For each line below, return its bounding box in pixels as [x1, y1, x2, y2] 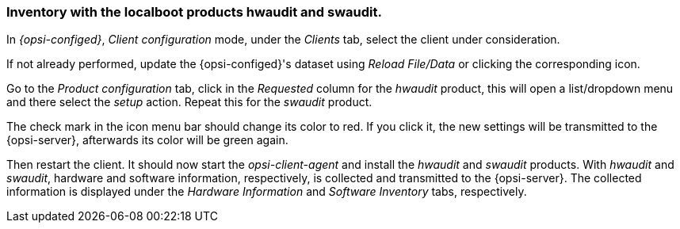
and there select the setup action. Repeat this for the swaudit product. [6, 95, 372, 109]
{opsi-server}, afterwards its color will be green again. [6, 133, 288, 147]
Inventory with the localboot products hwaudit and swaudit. [6, 4, 382, 20]
